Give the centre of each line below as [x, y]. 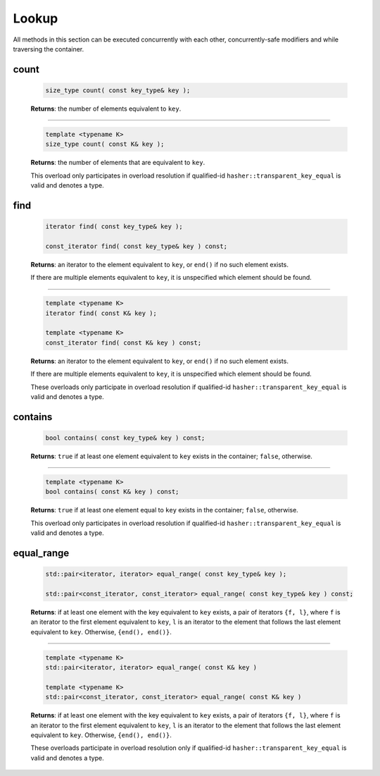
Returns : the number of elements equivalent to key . [106, 109]
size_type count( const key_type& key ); [118, 90]
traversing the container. [49, 49]
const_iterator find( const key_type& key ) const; [137, 246]
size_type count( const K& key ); [105, 144]
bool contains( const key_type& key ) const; [125, 438]
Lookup [36, 18]
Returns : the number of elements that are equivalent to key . [118, 163]
